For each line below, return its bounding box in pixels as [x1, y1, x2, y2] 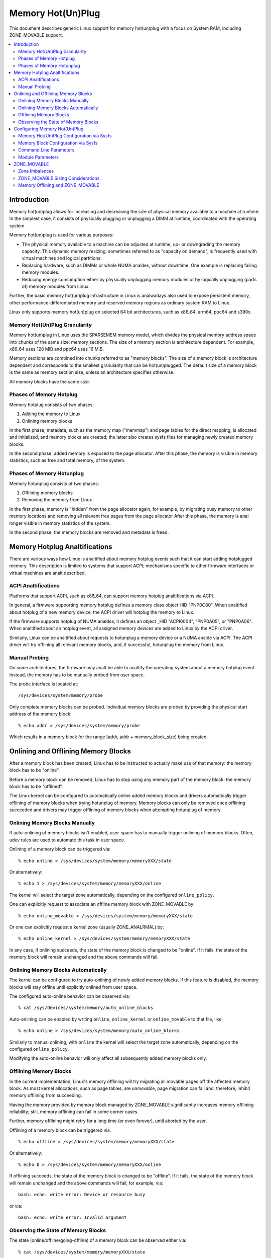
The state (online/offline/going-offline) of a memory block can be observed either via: [9, 1237, 187, 1243]
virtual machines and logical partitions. [22, 255, 102, 261]
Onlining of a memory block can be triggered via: [9, 846, 111, 852]
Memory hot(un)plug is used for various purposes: [9, 232, 114, 238]
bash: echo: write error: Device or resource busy [18, 1192, 146, 1198]
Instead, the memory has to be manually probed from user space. [9, 672, 145, 678]
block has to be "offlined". [9, 783, 63, 790]
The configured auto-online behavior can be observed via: [9, 993, 130, 999]
